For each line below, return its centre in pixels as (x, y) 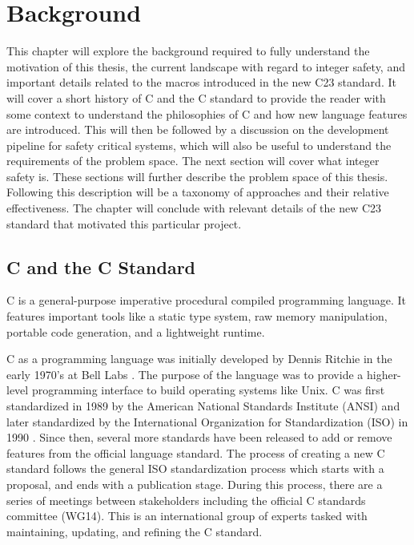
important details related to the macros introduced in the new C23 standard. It (201, 82)
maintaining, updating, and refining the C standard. (135, 531)
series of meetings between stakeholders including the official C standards (186, 500)
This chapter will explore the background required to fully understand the (188, 51)
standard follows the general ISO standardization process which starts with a (195, 468)
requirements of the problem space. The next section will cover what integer (193, 161)
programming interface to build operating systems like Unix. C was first (208, 390)
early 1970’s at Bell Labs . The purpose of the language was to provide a (185, 374)
